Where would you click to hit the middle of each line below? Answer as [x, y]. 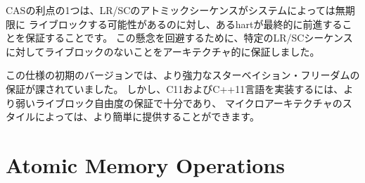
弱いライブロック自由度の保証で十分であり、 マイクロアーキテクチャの [179, 102]
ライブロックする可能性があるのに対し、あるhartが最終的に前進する [185, 24]
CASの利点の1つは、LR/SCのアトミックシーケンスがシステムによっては [171, 10]
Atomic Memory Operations [145, 164]
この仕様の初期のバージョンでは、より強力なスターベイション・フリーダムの [183, 75]
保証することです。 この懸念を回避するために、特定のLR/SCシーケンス [189, 38]
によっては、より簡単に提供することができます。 [147, 116]
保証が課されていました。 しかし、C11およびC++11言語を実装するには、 [175, 88]
